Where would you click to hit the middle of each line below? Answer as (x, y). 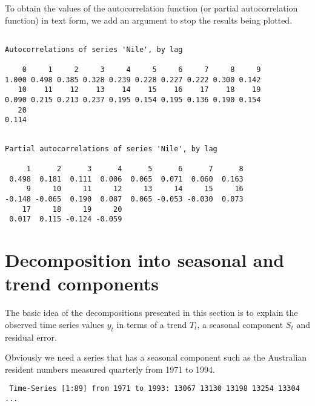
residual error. (31, 337)
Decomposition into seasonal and (145, 260)
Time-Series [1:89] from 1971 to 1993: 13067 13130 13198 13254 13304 (154, 389)
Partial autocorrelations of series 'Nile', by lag (111, 149)
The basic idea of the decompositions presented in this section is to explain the (151, 313)
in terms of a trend (152, 324)
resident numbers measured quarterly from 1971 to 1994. (110, 369)
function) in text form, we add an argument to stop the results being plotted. (149, 20)
